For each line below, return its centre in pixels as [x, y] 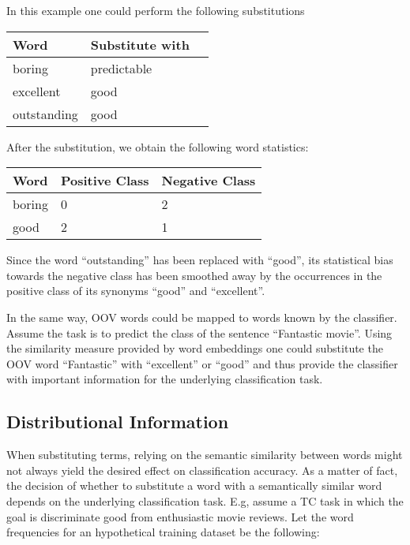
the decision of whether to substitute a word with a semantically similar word [194, 485]
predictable [121, 68]
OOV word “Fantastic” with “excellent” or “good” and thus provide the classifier [202, 363]
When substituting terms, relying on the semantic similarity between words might [205, 455]
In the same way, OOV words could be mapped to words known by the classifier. [202, 317]
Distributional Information [118, 422]
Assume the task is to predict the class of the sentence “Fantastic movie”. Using [199, 332]
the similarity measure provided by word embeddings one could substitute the [195, 348]
